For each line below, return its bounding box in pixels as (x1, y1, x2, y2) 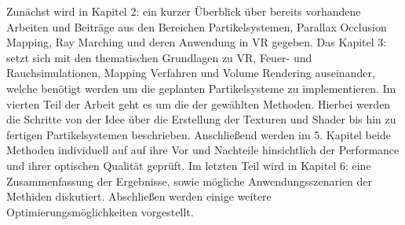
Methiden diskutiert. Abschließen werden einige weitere (6, 188, 272, 205)
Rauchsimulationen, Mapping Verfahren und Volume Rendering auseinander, (6, 65, 375, 81)
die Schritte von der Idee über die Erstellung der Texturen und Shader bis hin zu (6, 111, 396, 127)
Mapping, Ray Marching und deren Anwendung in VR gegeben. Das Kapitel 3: (6, 34, 387, 50)
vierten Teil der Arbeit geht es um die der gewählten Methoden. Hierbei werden (6, 95, 391, 112)
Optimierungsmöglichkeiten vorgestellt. (6, 203, 194, 219)
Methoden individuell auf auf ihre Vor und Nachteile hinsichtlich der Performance (6, 142, 400, 158)
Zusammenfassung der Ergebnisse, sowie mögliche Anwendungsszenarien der (6, 172, 373, 189)
